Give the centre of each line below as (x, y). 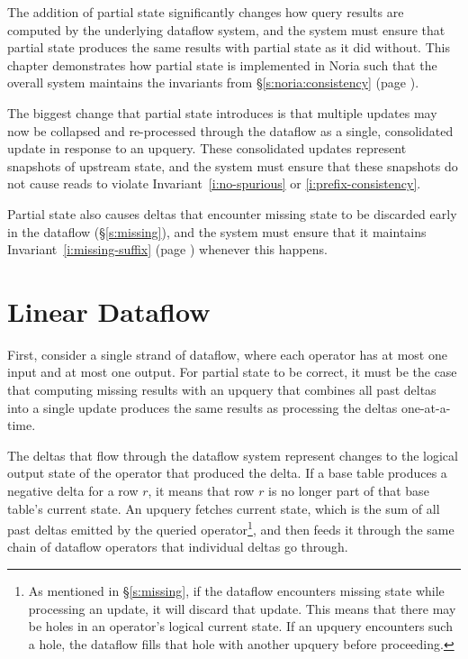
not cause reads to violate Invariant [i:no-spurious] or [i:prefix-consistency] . (214, 183)
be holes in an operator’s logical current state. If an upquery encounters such (240, 626)
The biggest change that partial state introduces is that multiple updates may (222, 112)
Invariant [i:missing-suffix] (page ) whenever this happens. (167, 249)
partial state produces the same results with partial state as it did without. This (229, 47)
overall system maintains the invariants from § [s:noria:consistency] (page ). (213, 82)
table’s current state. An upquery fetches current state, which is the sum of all (224, 508)
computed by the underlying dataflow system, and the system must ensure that (226, 29)
